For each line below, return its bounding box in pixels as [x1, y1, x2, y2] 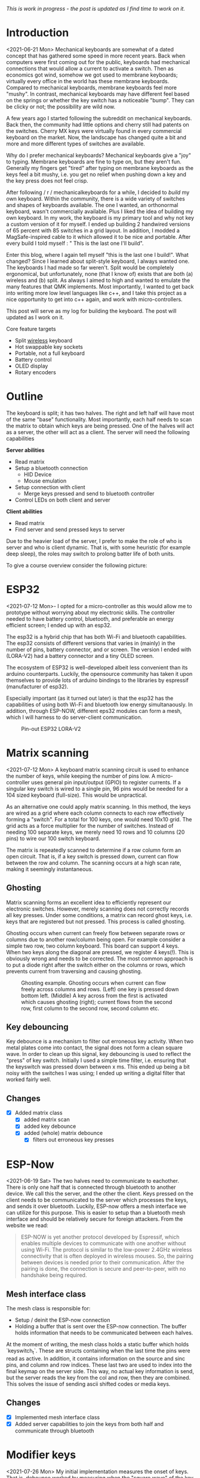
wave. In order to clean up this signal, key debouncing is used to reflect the [6, 1051, 191, 1058]
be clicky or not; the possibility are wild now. [6, 103, 116, 110]
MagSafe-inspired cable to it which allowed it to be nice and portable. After [6, 233, 191, 240]
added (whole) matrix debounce [23, 1130, 103, 1137]
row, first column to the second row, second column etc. [21, 1004, 159, 1012]
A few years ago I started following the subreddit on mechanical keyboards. [6, 114, 192, 122]
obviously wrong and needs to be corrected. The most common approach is [6, 955, 193, 962]
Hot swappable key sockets [14, 343, 84, 350]
